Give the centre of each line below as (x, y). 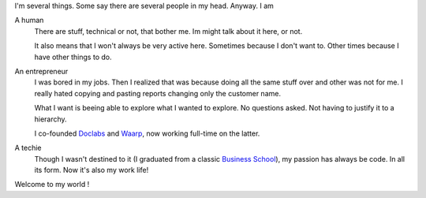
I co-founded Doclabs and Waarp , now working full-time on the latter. (147, 133)
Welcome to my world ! (52, 185)
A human (29, 21)
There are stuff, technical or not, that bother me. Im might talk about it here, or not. (168, 31)
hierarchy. (50, 119)
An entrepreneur (41, 71)
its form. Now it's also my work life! (92, 170)
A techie (28, 148)
